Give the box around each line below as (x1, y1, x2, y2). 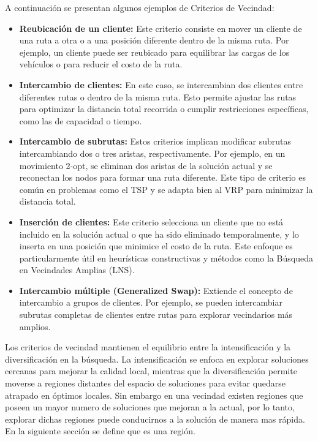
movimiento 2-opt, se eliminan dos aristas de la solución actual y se (19, 159, 273, 171)
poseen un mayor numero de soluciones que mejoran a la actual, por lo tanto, (5, 401, 295, 413)
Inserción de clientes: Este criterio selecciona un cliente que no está (19, 215, 284, 228)
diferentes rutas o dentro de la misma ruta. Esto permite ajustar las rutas (19, 90, 297, 103)
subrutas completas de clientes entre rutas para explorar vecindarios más (19, 308, 293, 321)
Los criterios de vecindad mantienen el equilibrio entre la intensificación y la (5, 341, 291, 353)
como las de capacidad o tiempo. (19, 114, 142, 127)
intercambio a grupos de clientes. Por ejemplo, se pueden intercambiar (19, 296, 282, 309)
